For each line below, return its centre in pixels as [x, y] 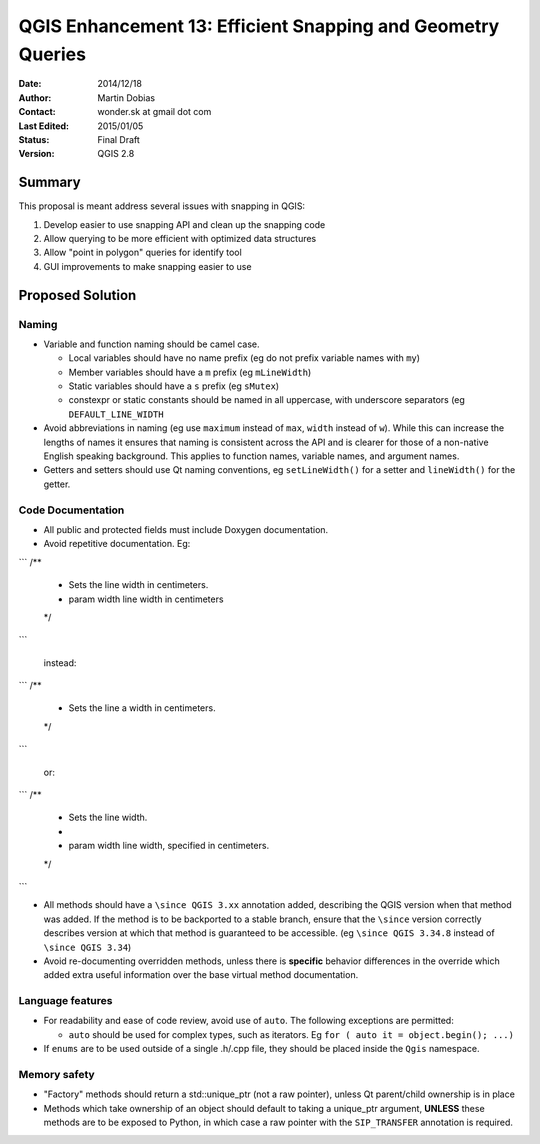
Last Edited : [44, 126]
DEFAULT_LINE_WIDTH [116, 414]
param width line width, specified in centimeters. [169, 846]
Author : [35, 97]
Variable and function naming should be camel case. [151, 344]
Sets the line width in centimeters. [138, 585]
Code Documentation [71, 510]
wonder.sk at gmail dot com [154, 112]
